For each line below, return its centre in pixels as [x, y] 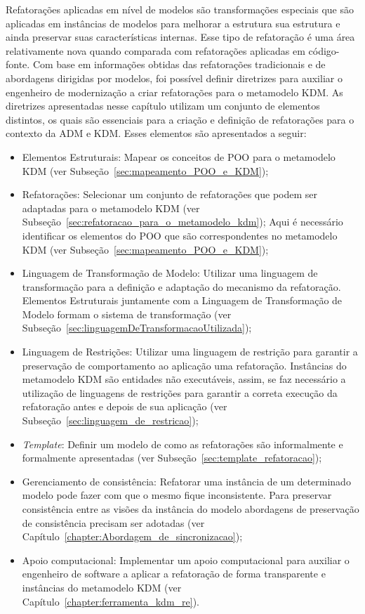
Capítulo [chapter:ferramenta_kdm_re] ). [111, 601]
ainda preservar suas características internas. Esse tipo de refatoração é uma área [180, 37]
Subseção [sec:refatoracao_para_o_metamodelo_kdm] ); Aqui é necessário [182, 222]
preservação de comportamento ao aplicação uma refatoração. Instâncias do [184, 365]
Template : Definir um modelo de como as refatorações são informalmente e [182, 444]
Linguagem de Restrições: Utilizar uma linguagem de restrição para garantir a [190, 352]
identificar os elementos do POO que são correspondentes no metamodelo [180, 235]
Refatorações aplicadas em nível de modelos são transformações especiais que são [180, 9]
